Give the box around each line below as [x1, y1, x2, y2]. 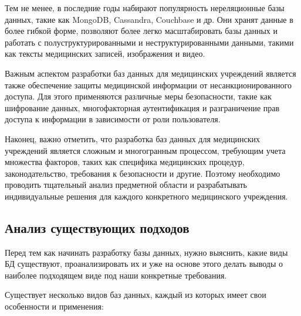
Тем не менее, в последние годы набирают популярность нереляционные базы [5, 2, 285, 13]
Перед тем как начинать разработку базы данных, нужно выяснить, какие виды [5, 246, 288, 258]
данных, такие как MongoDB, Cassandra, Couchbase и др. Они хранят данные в [5, 13, 293, 25]
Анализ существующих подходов [5, 218, 190, 236]
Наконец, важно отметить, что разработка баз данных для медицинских [5, 132, 261, 145]
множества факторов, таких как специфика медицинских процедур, [5, 156, 245, 168]
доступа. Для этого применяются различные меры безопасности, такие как [5, 90, 272, 102]
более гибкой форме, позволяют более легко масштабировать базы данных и [5, 25, 278, 37]
